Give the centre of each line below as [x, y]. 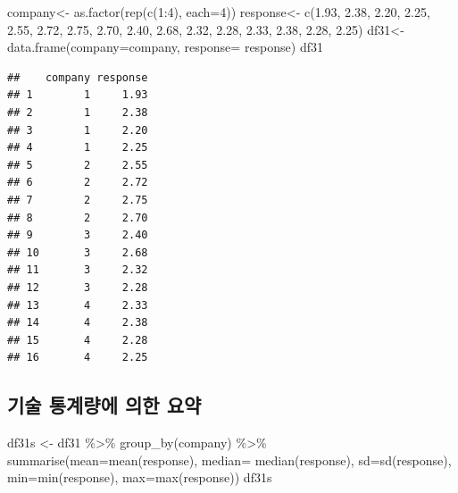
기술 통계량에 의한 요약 [104, 405]
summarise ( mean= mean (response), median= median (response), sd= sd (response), [229, 460]
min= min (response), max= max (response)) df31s [140, 477]
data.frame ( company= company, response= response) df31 [165, 47]
